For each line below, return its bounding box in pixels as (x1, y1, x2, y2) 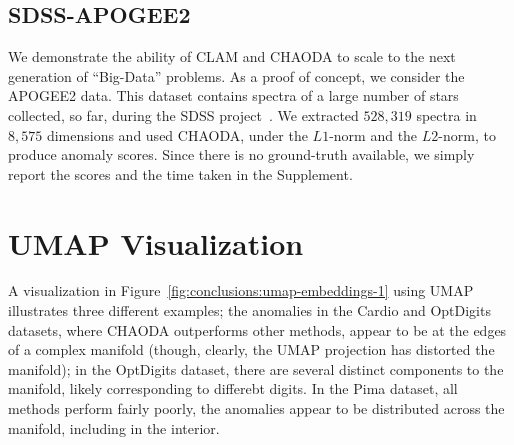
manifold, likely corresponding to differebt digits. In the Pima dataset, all (8, 378, 458, 399)
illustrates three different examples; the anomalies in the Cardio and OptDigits (8, 300, 491, 321)
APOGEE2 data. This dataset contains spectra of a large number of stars (8, 85, 459, 106)
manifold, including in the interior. (8, 417, 220, 438)
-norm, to (438, 124, 496, 145)
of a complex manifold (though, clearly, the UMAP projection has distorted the (8, 339, 495, 360)
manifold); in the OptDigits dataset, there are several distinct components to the (8, 358, 504, 379)
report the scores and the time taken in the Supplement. (8, 163, 353, 184)
